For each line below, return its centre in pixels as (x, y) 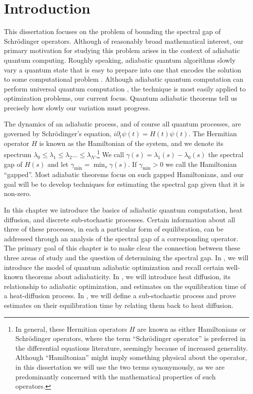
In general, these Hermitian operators (71, 329)
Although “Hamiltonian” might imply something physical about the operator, (131, 357)
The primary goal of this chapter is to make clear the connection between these (122, 248)
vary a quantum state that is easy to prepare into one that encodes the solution (123, 69)
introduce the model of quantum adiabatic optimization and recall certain (114, 267)
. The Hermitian (213, 134)
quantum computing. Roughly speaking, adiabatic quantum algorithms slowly (120, 60)
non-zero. (18, 193)
